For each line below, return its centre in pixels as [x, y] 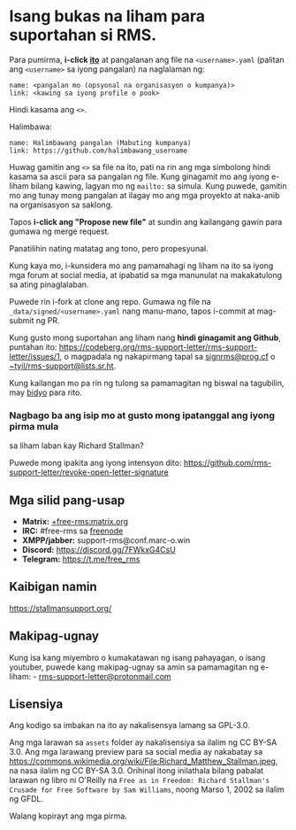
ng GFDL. [27, 799]
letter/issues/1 [34, 356]
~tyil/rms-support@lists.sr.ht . [63, 366]
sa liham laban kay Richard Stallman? [76, 446]
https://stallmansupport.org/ [61, 608]
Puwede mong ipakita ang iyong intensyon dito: [95, 463]
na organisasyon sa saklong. [61, 205]
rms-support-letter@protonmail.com [105, 676]
